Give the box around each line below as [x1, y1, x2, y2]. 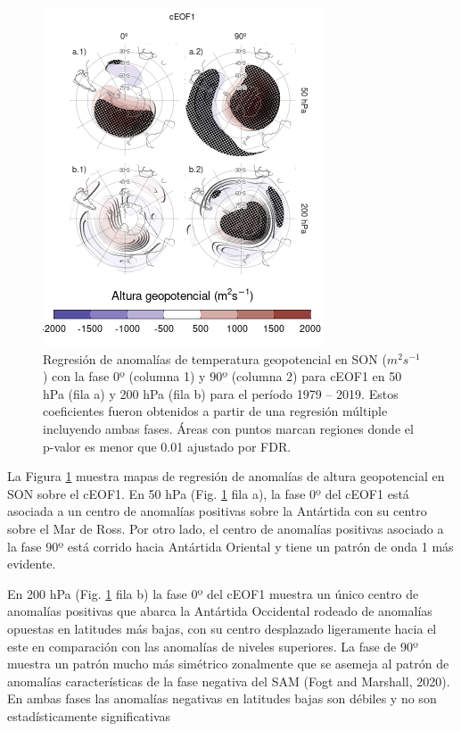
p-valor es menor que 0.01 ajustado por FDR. [43, 436, 292, 455]
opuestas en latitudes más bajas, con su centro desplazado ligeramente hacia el [7, 619, 437, 637]
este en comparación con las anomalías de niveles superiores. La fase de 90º [7, 636, 418, 655]
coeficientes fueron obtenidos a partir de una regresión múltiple [43, 402, 388, 420]
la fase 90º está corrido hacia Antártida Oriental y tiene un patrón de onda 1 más [7, 536, 454, 555]
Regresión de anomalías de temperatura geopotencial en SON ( [43, 349, 387, 368]
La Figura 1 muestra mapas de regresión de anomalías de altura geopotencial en [7, 467, 445, 486]
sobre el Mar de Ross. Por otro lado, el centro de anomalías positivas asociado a [7, 519, 444, 537]
